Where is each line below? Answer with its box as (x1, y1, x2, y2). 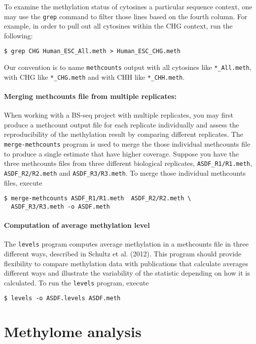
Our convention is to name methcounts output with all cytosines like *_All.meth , (4, 62, 252, 72)
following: (4, 30, 33, 40)
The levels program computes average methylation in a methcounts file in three (4, 239, 249, 249)
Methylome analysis (4, 321, 142, 342)
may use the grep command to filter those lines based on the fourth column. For (4, 11, 248, 21)
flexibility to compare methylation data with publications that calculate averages (4, 258, 248, 268)
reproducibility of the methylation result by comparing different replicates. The (4, 129, 243, 139)
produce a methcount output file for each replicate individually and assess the (4, 119, 239, 129)
